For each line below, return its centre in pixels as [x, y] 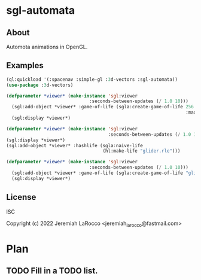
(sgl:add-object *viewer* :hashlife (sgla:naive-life [75, 145]
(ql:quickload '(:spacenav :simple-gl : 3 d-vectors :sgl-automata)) [92, 79]
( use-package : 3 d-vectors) [40, 85]
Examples [25, 66]
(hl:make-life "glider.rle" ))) [141, 151]
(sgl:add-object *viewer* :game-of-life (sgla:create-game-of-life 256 [103, 107]
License [21, 197]
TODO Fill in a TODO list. [52, 271]
